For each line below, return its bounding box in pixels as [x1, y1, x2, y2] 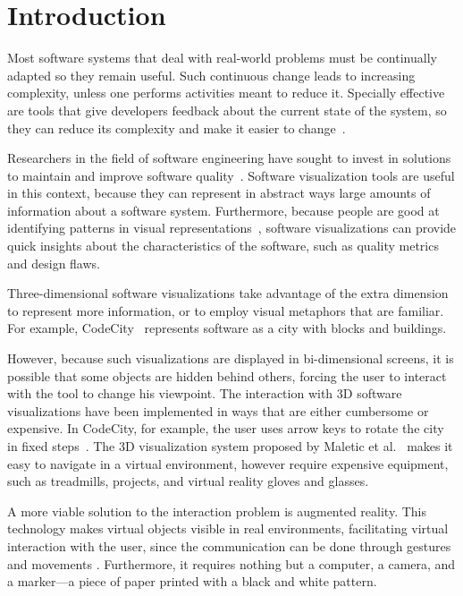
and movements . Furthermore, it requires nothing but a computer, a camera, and [7, 554, 456, 573]
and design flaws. [7, 253, 100, 272]
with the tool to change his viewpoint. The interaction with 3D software [7, 384, 402, 403]
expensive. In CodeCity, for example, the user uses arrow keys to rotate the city [7, 419, 444, 438]
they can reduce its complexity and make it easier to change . [7, 118, 346, 137]
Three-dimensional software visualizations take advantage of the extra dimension [7, 284, 449, 302]
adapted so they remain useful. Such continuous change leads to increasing [7, 65, 416, 84]
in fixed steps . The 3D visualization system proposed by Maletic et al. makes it [7, 437, 453, 455]
